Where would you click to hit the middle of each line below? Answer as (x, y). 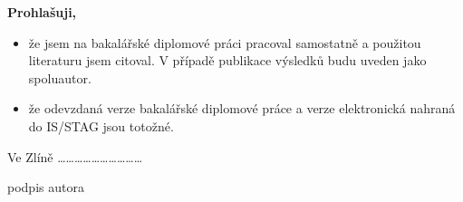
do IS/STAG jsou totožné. (101, 125)
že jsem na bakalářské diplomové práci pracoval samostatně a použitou (225, 42)
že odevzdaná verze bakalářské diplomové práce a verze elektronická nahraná (242, 108)
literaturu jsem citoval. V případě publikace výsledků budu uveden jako (227, 60)
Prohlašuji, (42, 12)
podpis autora (46, 187)
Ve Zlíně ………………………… (75, 156)
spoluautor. (60, 77)
